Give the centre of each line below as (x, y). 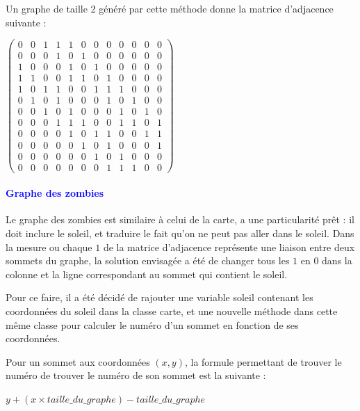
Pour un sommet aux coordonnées (78, 361)
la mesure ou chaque (49, 247)
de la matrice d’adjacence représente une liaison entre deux (229, 247)
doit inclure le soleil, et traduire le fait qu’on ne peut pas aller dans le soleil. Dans (180, 233)
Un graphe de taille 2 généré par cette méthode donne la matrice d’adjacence (170, 8)
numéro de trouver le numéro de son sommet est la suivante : (136, 375)
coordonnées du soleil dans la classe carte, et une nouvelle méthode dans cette (172, 311)
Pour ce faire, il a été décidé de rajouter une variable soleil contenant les (159, 297)
